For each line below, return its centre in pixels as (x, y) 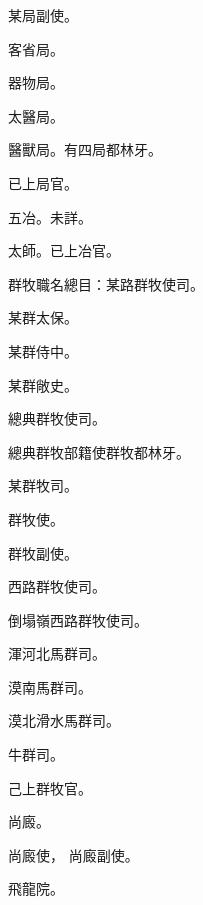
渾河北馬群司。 (57, 653)
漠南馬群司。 (50, 686)
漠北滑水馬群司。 (64, 720)
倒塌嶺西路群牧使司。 (78, 619)
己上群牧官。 (50, 787)
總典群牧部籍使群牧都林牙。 (99, 451)
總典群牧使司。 (57, 418)
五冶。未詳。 (50, 216)
